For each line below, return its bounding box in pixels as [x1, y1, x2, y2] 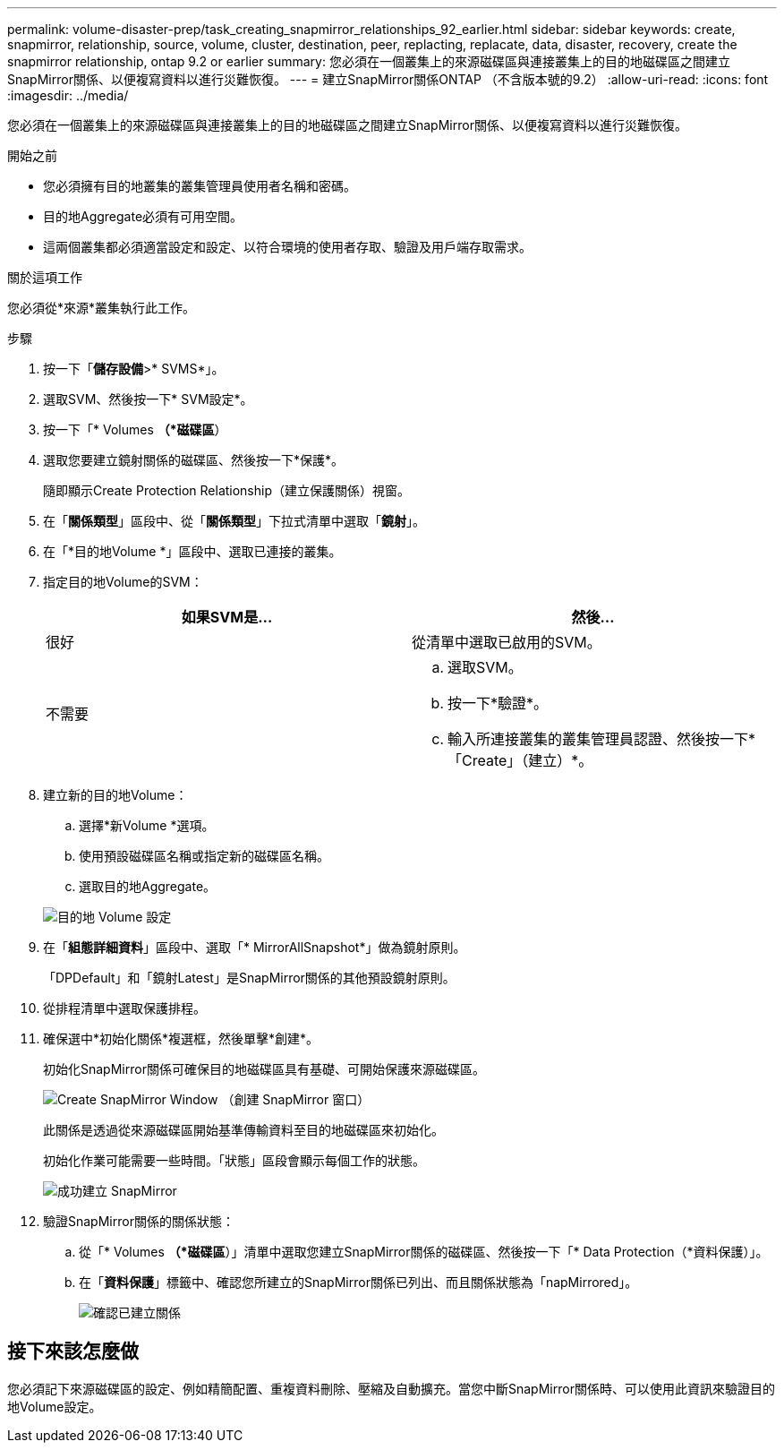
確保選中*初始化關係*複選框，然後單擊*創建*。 [43, 1031, 320, 1046]
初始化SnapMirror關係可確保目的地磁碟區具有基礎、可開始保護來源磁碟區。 [43, 1061, 485, 1077]
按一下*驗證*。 [447, 694, 549, 712]
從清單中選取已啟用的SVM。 [412, 633, 601, 651]
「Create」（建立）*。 [447, 751, 593, 769]
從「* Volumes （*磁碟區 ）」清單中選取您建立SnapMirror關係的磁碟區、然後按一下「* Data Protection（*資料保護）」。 [79, 1244, 769, 1259]
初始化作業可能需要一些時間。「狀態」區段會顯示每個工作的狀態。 [43, 1153, 425, 1168]
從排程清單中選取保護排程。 [43, 1000, 206, 1016]
